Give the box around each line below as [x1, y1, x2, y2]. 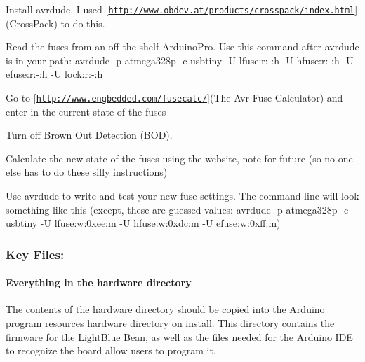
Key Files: [6, 245, 65, 263]
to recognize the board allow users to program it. [6, 343, 216, 358]
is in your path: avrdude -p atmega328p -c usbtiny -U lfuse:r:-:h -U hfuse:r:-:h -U [6, 53, 354, 67]
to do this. [60, 15, 105, 30]
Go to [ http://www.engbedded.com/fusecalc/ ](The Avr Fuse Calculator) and [6, 90, 343, 105]
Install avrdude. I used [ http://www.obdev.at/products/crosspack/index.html [6, 2, 355, 16]
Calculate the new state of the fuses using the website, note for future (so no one [6, 151, 353, 165]
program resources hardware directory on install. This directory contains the [6, 316, 335, 330]
